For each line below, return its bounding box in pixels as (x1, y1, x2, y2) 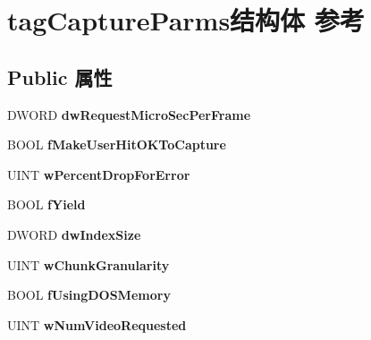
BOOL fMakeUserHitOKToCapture (7, 135, 226, 154)
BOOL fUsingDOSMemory (7, 285, 171, 304)
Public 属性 (7, 63, 113, 90)
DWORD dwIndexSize (7, 225, 141, 243)
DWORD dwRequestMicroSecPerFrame (7, 105, 251, 123)
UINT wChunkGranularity (7, 255, 170, 274)
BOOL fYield (7, 195, 86, 214)
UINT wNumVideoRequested (7, 315, 187, 334)
